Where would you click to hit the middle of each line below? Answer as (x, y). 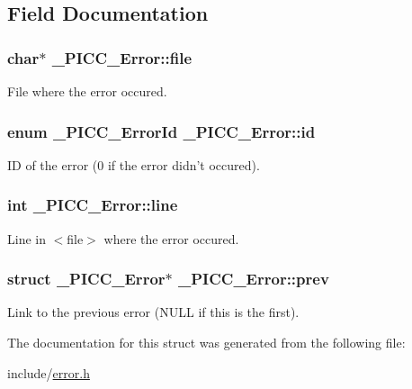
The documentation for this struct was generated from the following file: (206, 343)
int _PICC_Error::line (93, 205)
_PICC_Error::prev (254, 279)
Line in (27, 238)
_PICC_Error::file (122, 57)
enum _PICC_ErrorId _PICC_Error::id (161, 131)
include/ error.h (49, 372)
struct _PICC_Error (86, 279)
